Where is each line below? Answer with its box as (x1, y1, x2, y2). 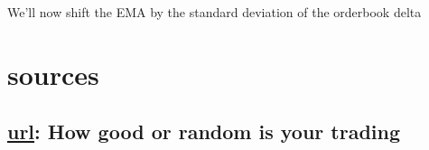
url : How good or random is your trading (7, 117, 401, 145)
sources (7, 55, 99, 92)
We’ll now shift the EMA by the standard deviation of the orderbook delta (7, 3, 422, 21)
